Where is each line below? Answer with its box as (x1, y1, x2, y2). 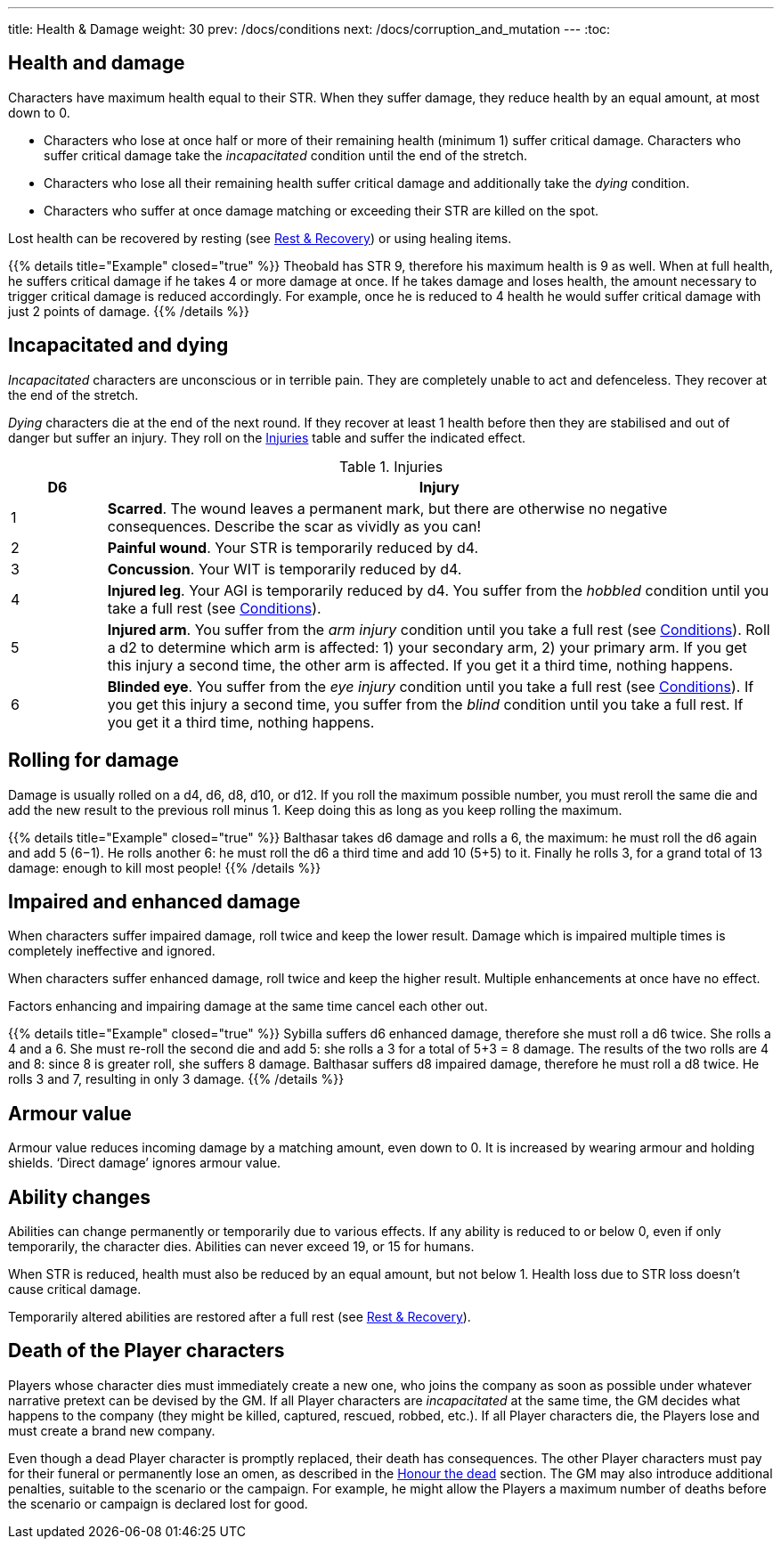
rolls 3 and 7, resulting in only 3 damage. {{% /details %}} (8, 1071, 345, 1087)
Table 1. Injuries (338, 457, 443, 476)
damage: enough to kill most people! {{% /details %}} (8, 859, 321, 875)
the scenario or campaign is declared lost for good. (8, 1495, 308, 1511)
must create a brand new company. (8, 1422, 216, 1438)
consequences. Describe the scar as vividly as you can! (107, 517, 482, 535)
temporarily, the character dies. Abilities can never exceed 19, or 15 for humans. (8, 1239, 475, 1255)
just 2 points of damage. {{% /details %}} (8, 303, 249, 319)
